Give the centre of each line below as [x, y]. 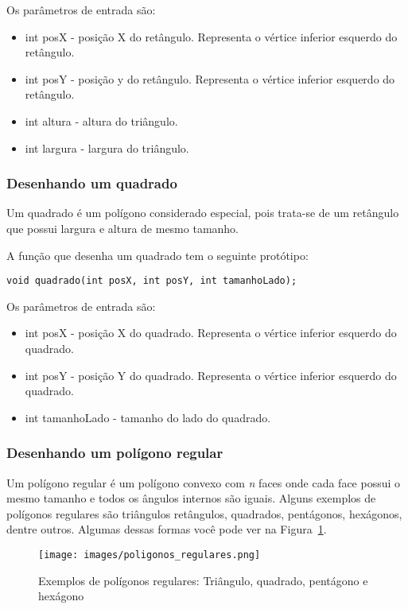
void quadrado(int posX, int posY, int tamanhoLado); [152, 281]
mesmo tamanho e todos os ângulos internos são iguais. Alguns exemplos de [191, 498]
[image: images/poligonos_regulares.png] [150, 555]
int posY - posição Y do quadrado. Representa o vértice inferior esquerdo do [211, 375]
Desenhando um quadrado [92, 183]
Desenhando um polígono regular [115, 453]
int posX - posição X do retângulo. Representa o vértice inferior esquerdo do [211, 36]
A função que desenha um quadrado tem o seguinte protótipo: [157, 255]
